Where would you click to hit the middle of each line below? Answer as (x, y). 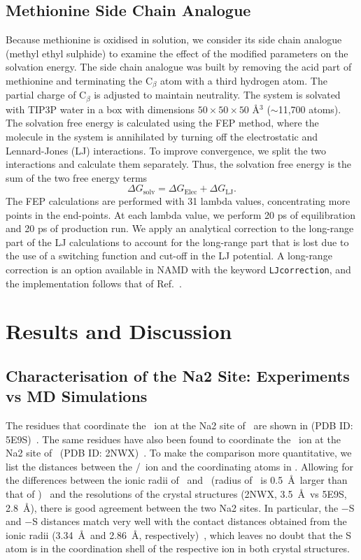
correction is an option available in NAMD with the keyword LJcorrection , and (178, 269)
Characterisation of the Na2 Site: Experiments (178, 375)
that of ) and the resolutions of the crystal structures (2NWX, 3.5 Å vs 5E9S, (176, 494)
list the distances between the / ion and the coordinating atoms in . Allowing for (179, 466)
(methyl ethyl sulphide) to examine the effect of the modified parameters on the (177, 53)
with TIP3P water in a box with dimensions (100, 109)
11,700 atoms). (310, 109)
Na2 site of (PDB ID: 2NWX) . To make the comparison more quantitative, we (179, 453)
